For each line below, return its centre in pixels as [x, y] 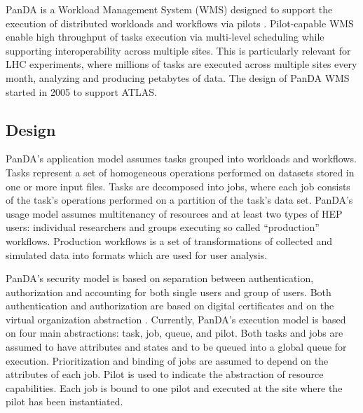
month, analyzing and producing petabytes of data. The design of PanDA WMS [178, 77]
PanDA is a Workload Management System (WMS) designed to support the [169, 9]
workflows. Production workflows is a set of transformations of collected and [169, 240]
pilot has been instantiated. [64, 401]
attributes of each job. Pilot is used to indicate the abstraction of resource [165, 374]
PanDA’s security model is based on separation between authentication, [160, 278]
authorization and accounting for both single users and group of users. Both [169, 292]
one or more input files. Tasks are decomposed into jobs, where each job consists [178, 186]
